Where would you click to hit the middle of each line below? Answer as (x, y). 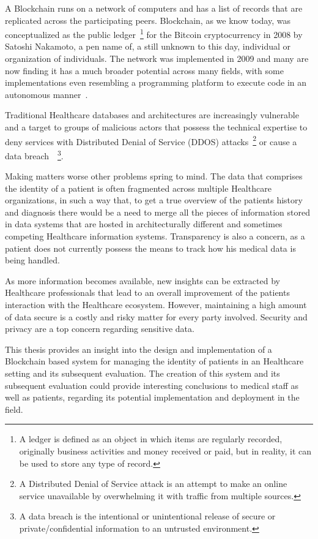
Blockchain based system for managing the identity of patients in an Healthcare (154, 361)
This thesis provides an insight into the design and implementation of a (139, 349)
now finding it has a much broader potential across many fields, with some (144, 70)
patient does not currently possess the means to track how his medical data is (150, 248)
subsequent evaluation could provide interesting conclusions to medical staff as (152, 385)
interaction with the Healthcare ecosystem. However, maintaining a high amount (156, 305)
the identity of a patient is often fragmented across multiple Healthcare (138, 188)
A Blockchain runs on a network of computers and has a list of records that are (154, 8)
